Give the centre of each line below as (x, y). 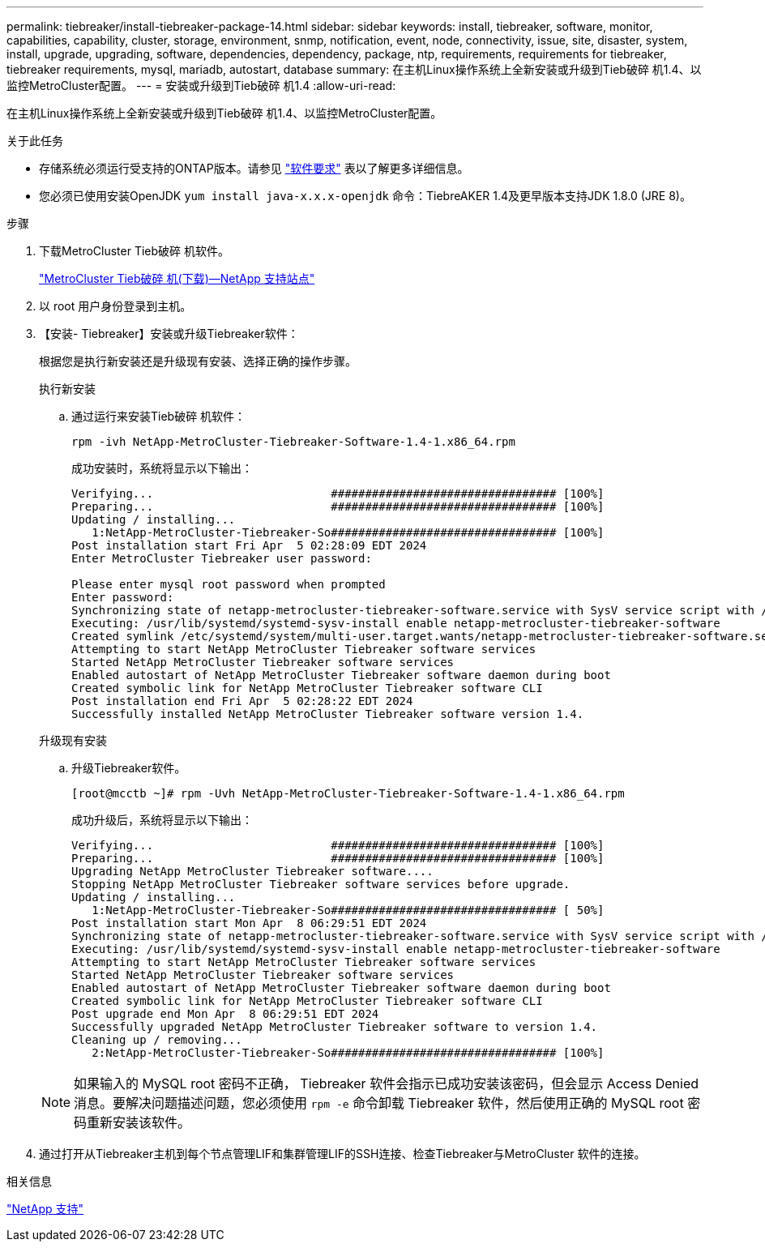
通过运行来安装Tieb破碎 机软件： (159, 416)
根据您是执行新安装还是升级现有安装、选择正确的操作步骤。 (198, 361)
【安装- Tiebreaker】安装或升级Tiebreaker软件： (169, 333)
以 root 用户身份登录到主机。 (115, 306)
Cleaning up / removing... (157, 1040)
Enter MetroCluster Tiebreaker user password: (222, 558)
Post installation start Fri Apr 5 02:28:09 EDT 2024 (249, 545)
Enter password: (123, 597)
